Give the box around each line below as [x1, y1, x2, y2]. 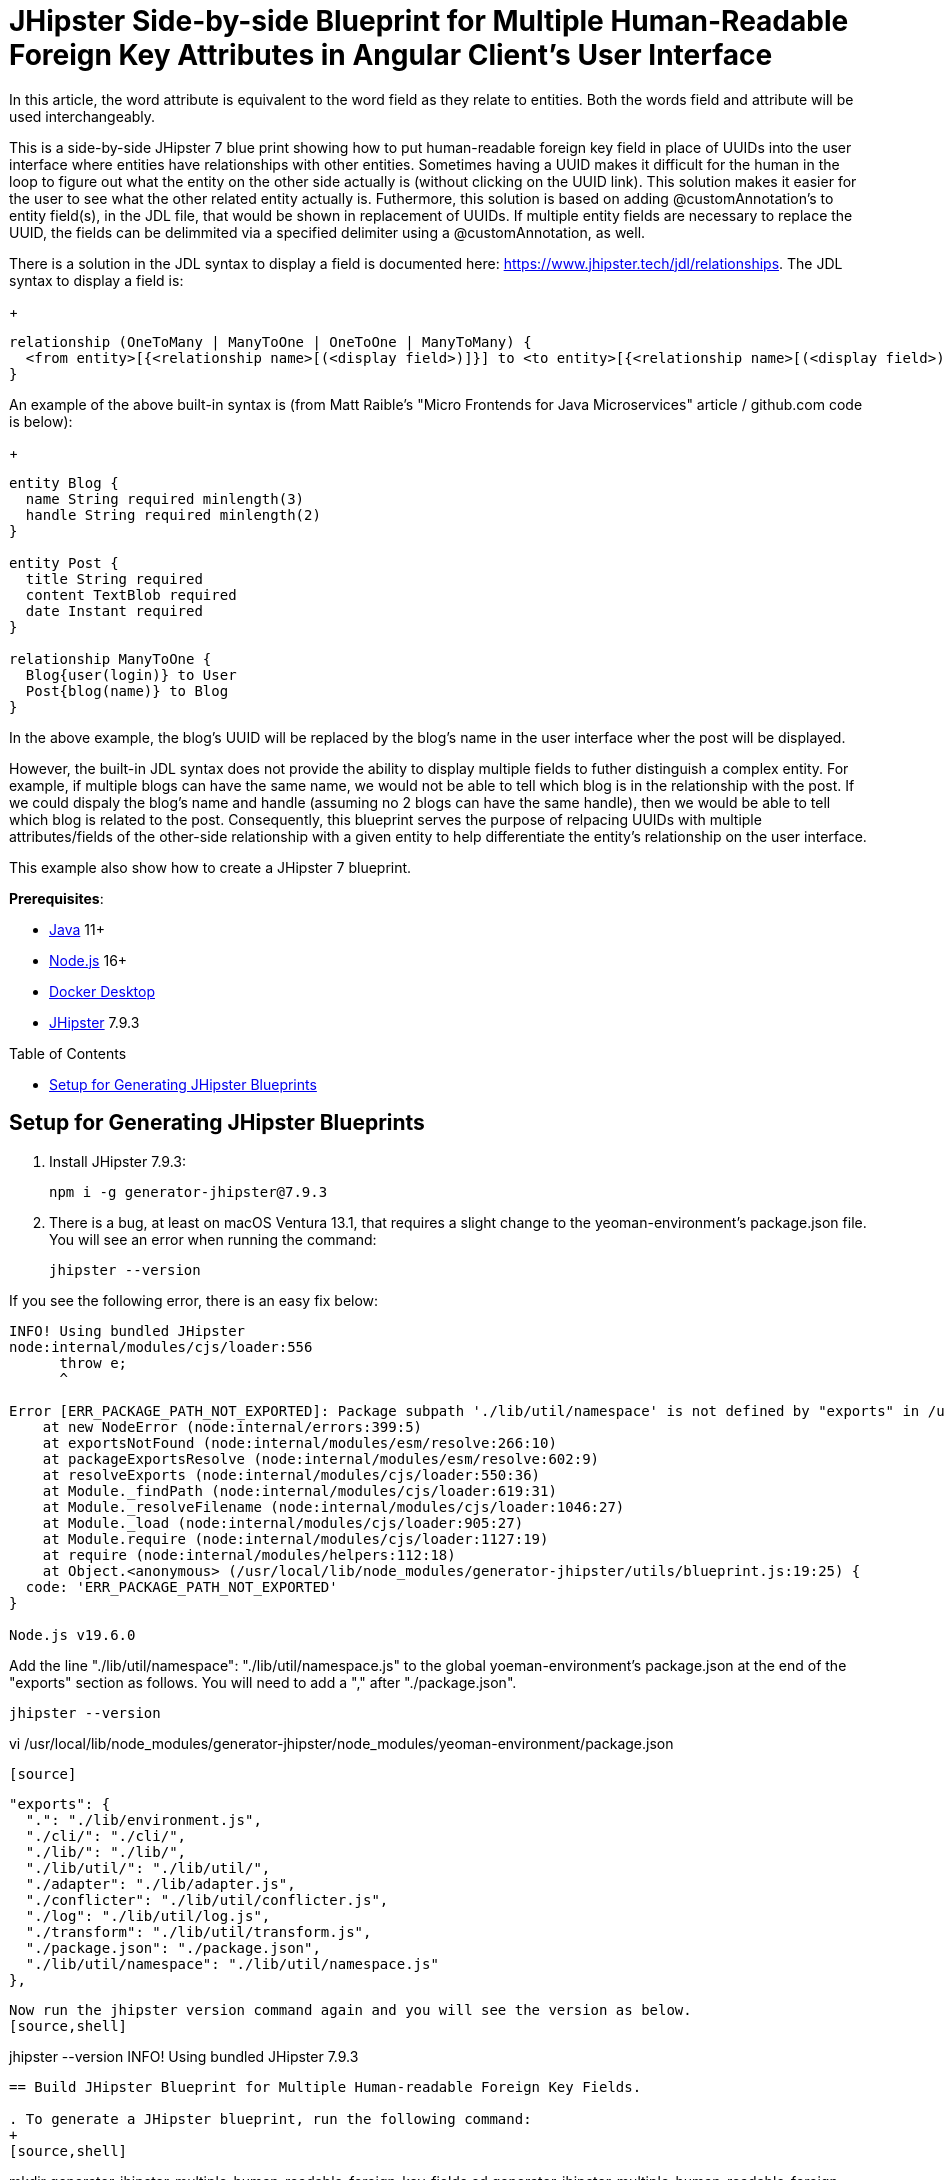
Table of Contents [9, 1044, 127, 1062]
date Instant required [25, 602, 203, 619]
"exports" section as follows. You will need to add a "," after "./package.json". [9, 1673, 517, 1691]
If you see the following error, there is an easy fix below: [9, 1291, 379, 1309]
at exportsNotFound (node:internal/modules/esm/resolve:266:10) [42, 1434, 557, 1451]
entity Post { [9, 554, 119, 571]
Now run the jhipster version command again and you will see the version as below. [9, 2001, 692, 2018]
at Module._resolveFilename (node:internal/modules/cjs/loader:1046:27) [42, 1498, 625, 1515]
